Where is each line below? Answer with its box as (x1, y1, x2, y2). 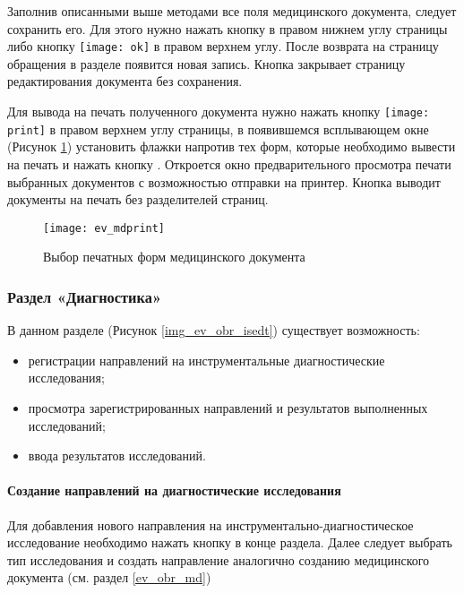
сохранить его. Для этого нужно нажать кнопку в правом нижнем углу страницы (7, 19, 448, 38)
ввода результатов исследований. (28, 446, 206, 465)
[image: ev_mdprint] (43, 221, 166, 235)
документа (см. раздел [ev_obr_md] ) (7, 568, 211, 587)
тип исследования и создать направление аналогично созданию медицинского (7, 550, 430, 569)
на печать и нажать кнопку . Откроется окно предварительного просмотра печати (7, 154, 451, 173)
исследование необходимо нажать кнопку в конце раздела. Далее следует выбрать (7, 533, 452, 552)
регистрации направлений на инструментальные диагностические (28, 350, 385, 369)
